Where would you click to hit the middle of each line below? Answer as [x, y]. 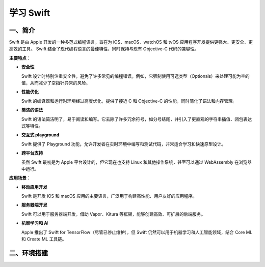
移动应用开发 [34, 187]
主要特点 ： [20, 58]
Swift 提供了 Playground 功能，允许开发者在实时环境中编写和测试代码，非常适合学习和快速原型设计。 [123, 144]
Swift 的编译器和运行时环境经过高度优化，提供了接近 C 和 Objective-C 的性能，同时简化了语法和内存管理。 [129, 101]
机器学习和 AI [35, 223]
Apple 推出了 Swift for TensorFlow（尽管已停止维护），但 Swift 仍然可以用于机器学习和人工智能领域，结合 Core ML [137, 232]
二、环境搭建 [28, 253]
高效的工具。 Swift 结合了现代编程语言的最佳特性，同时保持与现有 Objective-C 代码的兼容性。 [104, 49]
